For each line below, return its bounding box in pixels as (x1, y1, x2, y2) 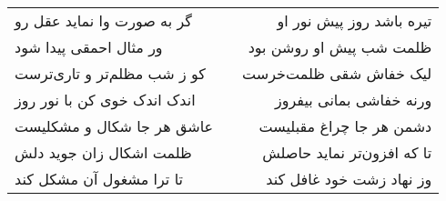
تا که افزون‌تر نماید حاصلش (262, 142, 432, 163)
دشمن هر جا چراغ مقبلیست (258, 116, 432, 136)
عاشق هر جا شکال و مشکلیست (15, 116, 214, 136)
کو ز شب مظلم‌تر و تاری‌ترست (15, 63, 206, 84)
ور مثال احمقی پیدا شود (15, 36, 163, 57)
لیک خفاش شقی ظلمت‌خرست (242, 63, 432, 84)
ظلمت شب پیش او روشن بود (248, 36, 432, 57)
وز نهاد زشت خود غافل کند (266, 168, 432, 189)
